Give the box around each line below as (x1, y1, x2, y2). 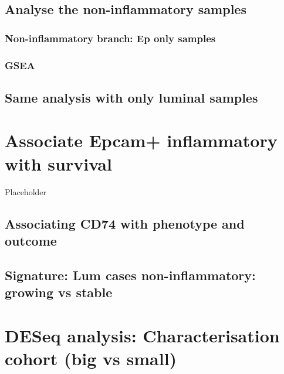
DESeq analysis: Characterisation (5, 323, 280, 347)
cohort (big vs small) (5, 346, 177, 370)
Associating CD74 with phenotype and (5, 214, 245, 232)
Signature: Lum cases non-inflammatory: (5, 266, 256, 284)
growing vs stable (5, 283, 113, 301)
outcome (5, 231, 57, 249)
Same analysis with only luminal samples (5, 88, 258, 106)
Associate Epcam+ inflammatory (5, 128, 278, 152)
